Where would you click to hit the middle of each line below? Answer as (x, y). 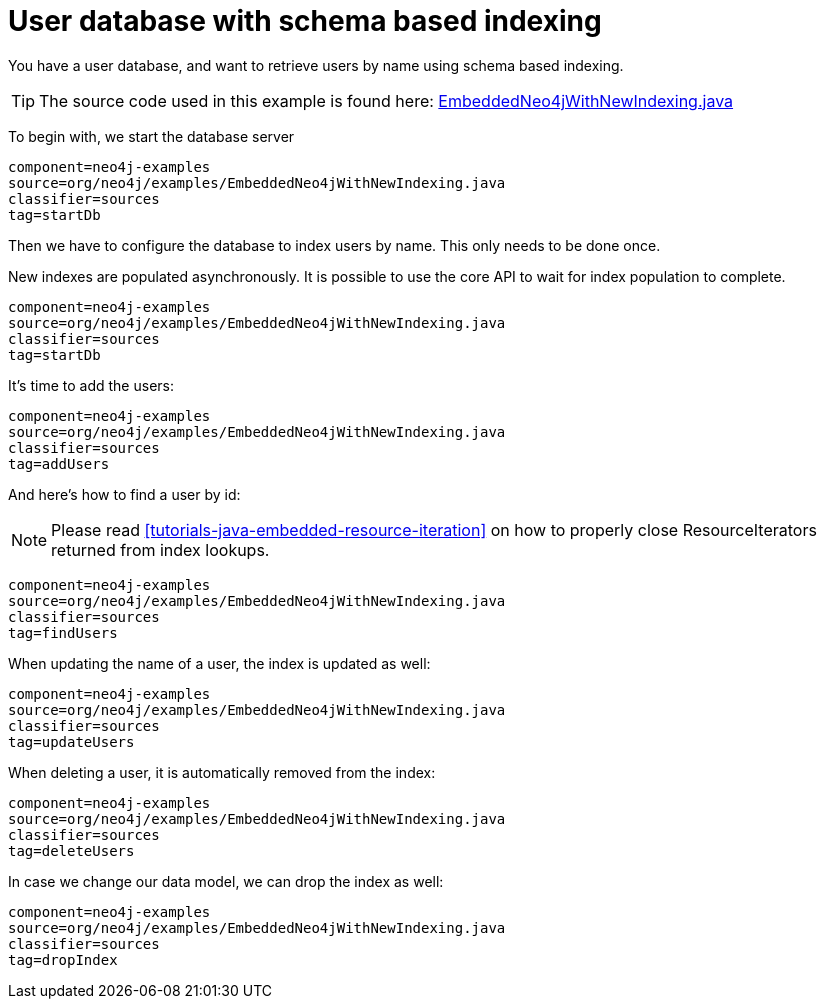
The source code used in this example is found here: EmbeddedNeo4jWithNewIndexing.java (386, 100)
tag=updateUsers (71, 741)
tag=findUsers (63, 632)
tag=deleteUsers (71, 850)
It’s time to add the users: (91, 385)
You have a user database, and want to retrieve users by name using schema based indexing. (316, 65)
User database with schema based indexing (305, 21)
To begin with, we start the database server (151, 136)
